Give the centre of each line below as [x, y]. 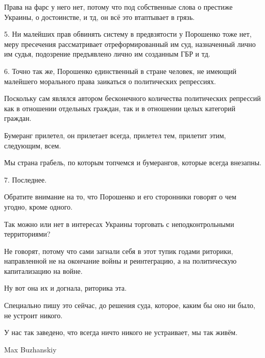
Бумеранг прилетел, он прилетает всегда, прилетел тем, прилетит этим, [115, 135]
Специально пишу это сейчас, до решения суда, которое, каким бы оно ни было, [130, 305]
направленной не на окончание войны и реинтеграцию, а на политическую [121, 261]
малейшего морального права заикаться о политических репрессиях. [110, 81]
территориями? [27, 234]
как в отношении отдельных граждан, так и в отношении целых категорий [120, 108]
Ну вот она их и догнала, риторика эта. [65, 288]
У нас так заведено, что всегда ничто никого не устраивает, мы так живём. [121, 332]
